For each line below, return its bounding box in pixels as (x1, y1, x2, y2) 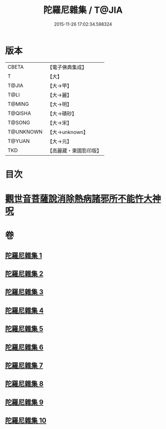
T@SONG (7, 119, 31, 126)
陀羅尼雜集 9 (5, 398, 43, 406)
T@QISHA (7, 110, 31, 117)
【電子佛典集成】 (47, 64, 87, 71)
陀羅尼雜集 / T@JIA (43, 4, 123, 16)
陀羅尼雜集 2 (5, 270, 43, 278)
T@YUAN (7, 137, 30, 144)
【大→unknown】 (47, 129, 88, 135)
